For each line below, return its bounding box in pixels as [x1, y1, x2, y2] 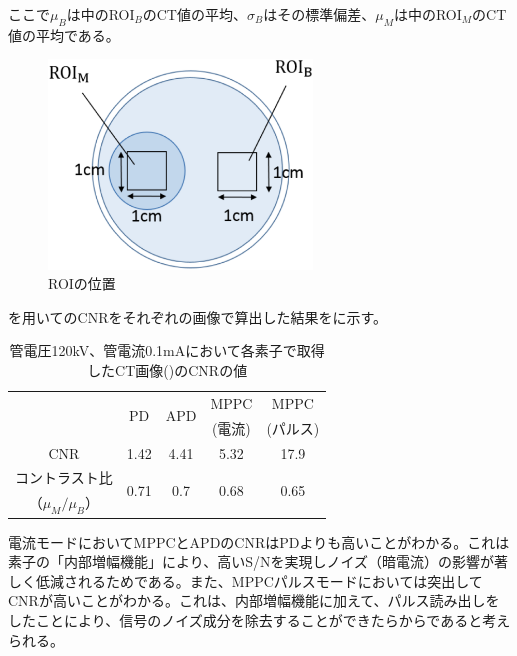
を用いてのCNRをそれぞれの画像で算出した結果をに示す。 [8, 306, 388, 327]
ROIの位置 [48, 273, 116, 294]
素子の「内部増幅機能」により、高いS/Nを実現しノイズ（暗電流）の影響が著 [8, 551, 509, 572]
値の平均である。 [8, 24, 120, 45]
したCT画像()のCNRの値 [87, 360, 248, 381]
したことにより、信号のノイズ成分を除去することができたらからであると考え [8, 609, 511, 630]
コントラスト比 [15, 467, 113, 488]
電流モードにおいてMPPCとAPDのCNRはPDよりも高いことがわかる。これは [8, 531, 510, 552]
